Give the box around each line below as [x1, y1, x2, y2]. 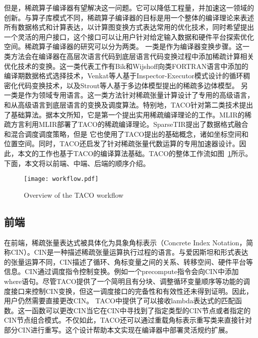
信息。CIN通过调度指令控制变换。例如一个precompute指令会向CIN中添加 [4, 266, 239, 277]
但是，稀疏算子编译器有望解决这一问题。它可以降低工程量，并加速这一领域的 [4, 2, 254, 12]
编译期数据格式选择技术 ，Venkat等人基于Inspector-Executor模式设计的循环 [4, 70, 243, 81]
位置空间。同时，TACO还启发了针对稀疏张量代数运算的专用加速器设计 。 [4, 138, 240, 149]
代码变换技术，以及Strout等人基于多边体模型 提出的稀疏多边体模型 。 [17, 80, 239, 90]
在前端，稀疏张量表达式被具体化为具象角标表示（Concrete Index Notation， [4, 237, 247, 247]
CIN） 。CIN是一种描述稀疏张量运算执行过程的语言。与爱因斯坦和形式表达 [10, 247, 249, 257]
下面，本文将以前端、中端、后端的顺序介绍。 [4, 158, 150, 168]
